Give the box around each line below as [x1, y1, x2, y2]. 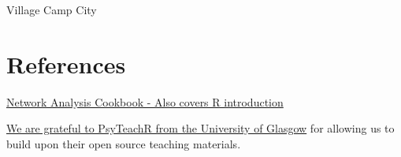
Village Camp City [6, 2, 97, 17]
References [6, 47, 126, 80]
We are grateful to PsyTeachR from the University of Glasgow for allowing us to [6, 120, 395, 136]
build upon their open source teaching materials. [6, 135, 241, 151]
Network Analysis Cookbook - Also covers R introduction [6, 93, 284, 110]
